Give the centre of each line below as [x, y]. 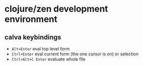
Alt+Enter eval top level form [41, 49]
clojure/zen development [56, 9]
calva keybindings [33, 37]
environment [31, 19]
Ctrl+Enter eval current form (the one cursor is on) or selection [75, 54]
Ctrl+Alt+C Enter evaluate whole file [48, 59]
